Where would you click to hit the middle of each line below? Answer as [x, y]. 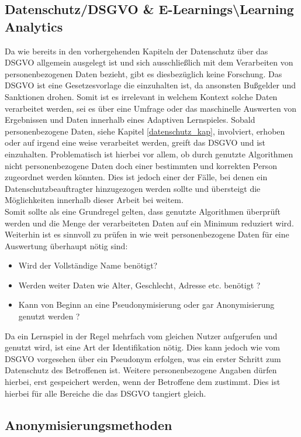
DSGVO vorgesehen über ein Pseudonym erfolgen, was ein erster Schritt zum [143, 358]
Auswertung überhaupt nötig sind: [66, 245]
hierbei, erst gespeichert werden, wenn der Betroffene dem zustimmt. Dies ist [143, 382]
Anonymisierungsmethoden [89, 424]
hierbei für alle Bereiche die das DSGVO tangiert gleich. [105, 393]
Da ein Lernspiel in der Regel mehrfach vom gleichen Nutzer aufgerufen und [141, 336]
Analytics [34, 26]
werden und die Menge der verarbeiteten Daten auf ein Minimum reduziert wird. [149, 223]
